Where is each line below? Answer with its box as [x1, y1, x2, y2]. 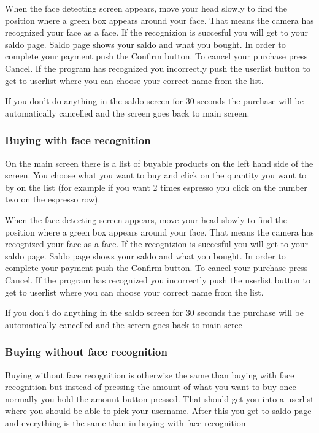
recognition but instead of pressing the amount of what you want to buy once [5, 380, 296, 393]
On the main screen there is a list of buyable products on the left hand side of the [5, 156, 313, 169]
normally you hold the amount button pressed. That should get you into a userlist [5, 392, 314, 405]
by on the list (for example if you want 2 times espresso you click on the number [5, 180, 307, 193]
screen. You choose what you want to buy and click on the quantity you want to [5, 169, 307, 182]
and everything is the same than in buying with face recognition [5, 416, 246, 429]
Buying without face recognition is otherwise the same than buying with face [5, 368, 294, 381]
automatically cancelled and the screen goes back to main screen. [5, 106, 250, 119]
